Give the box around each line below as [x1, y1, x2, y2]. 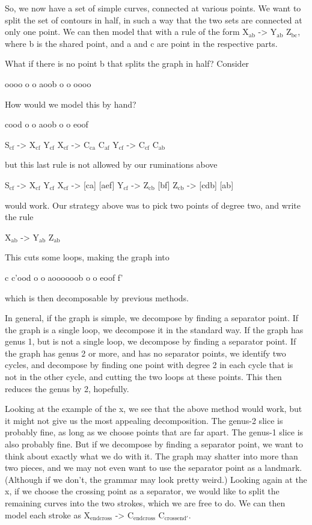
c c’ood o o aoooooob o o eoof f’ [5, 271, 123, 283]
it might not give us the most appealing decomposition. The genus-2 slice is [5, 414, 283, 426]
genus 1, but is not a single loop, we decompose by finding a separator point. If [5, 335, 296, 348]
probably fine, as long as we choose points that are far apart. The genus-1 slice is [5, 426, 304, 438]
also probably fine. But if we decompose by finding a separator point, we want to [5, 438, 303, 450]
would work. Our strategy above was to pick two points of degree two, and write [5, 198, 301, 211]
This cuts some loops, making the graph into [5, 251, 170, 263]
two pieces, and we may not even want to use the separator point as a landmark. [5, 461, 302, 474]
